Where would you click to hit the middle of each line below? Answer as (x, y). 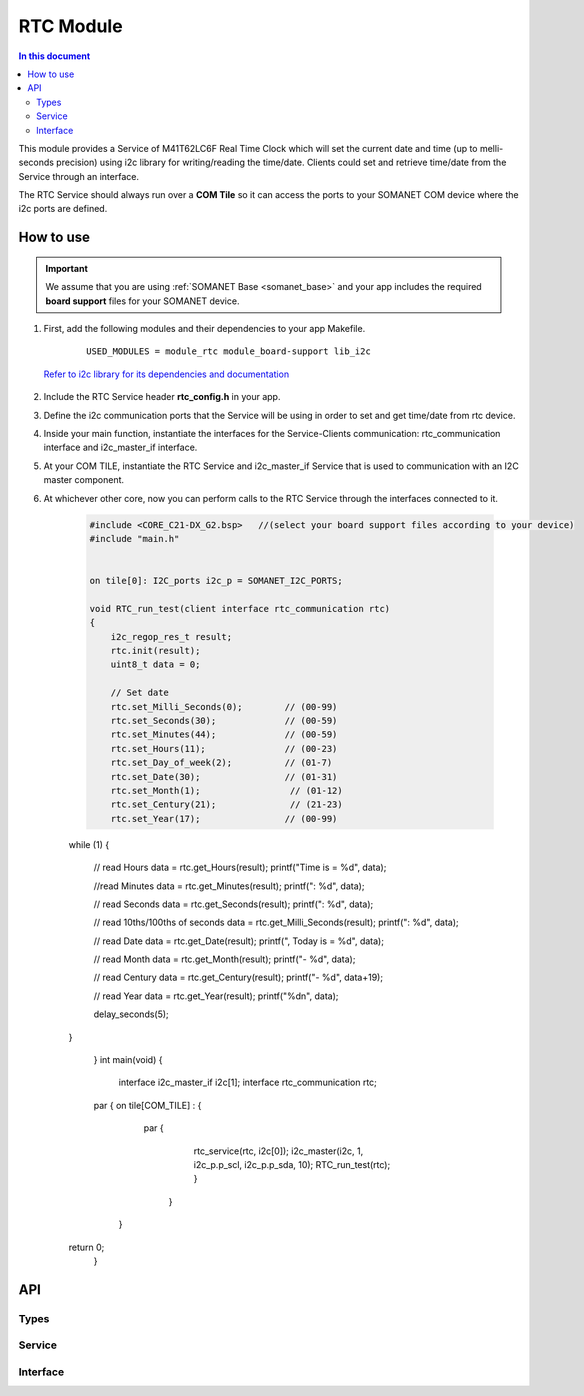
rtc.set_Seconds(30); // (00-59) (224, 720)
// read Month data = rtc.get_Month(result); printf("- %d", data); (224, 959)
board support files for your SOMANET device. (142, 301)
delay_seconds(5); (131, 1014)
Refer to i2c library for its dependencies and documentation (166, 374)
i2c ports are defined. (63, 209)
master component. (84, 480)
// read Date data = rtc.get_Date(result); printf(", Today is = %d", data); (239, 941)
